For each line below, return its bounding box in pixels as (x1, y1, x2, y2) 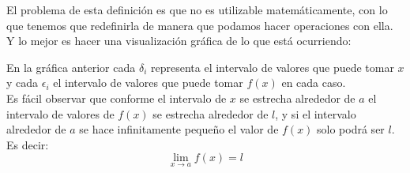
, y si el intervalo (275, 105, 356, 122)
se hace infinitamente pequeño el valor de (79, 121, 279, 137)
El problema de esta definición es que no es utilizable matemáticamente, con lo (6, 2, 388, 17)
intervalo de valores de (6, 105, 115, 122)
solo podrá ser (317, 121, 385, 137)
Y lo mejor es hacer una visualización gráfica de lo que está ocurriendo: (6, 32, 352, 49)
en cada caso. (281, 74, 346, 91)
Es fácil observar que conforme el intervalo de (6, 89, 227, 106)
